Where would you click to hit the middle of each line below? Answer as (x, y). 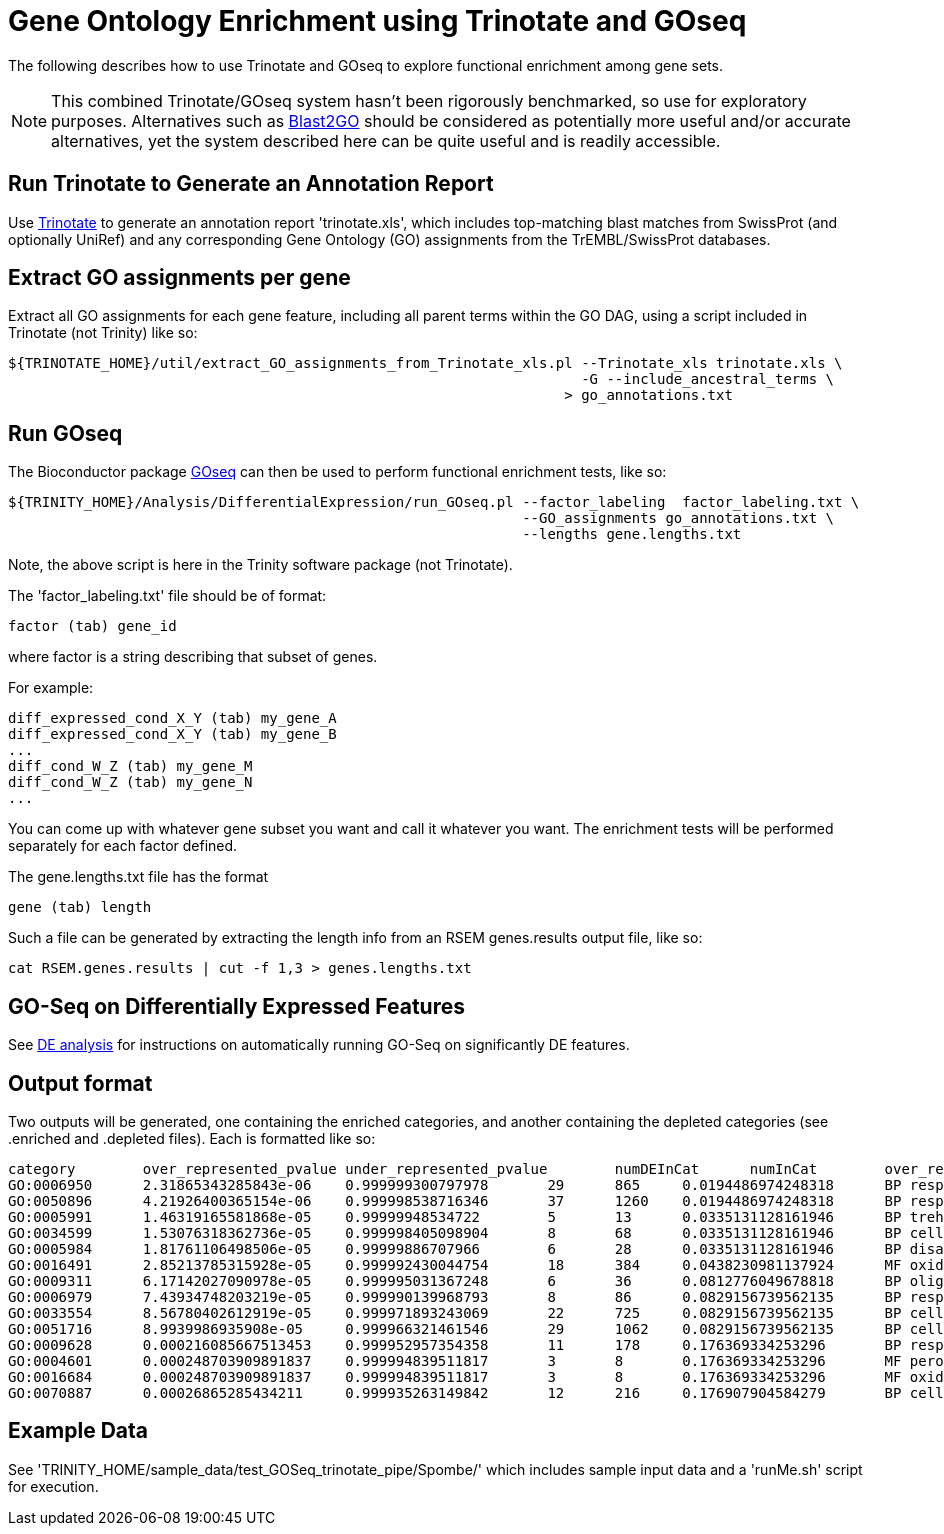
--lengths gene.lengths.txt (632, 534)
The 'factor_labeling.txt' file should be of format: (167, 596)
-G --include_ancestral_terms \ (708, 379)
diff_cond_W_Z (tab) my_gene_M (130, 766)
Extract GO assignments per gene (179, 278)
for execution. (53, 1486)
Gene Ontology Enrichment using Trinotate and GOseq (377, 21)
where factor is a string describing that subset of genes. (193, 657)
